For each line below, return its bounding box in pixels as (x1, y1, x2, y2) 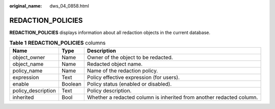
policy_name (12, 67, 43, 74)
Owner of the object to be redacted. (87, 54, 173, 61)
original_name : (9, 3, 42, 9)
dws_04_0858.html (49, 3, 89, 9)
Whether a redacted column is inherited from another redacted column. (87, 94, 258, 101)
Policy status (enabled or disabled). (87, 80, 172, 87)
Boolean (61, 80, 81, 87)
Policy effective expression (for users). (87, 74, 180, 81)
